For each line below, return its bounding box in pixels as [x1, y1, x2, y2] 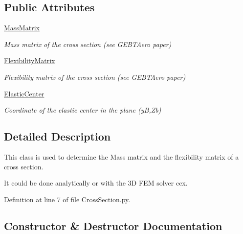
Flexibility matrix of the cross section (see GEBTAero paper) [4, 71, 186, 82]
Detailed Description [4, 129, 111, 144]
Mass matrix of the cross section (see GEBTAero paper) [4, 39, 172, 49]
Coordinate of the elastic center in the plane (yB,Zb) [4, 105, 161, 115]
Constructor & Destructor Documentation [4, 218, 222, 233]
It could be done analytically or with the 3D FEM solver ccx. [4, 178, 188, 188]
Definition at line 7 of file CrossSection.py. [4, 194, 131, 204]
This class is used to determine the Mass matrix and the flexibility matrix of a [4, 151, 239, 162]
